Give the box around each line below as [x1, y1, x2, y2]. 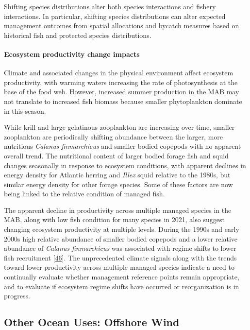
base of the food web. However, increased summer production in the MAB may [4, 87, 239, 97]
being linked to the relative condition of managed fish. [4, 189, 165, 199]
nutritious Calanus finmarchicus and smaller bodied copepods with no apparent [4, 141, 241, 151]
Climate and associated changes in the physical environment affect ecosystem [4, 68, 233, 78]
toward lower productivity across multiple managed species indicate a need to [4, 262, 234, 272]
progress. [4, 291, 30, 301]
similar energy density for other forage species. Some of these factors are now [4, 179, 233, 189]
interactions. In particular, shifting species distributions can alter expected [4, 11, 226, 21]
